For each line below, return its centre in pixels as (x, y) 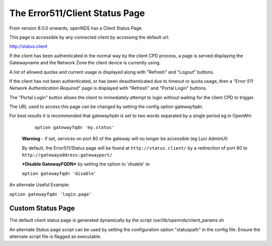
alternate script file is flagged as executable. (55, 236)
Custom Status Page (42, 208)
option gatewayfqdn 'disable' (59, 173)
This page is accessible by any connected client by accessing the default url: (89, 37)
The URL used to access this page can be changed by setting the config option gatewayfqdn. (106, 107)
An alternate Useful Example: (40, 185)
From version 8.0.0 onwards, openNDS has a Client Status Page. (76, 28)
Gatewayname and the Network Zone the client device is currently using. (85, 63)
